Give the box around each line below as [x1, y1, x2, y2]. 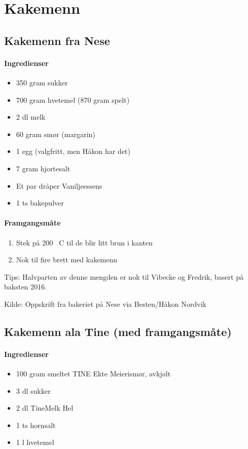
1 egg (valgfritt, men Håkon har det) [16, 146, 131, 156]
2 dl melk [16, 111, 45, 122]
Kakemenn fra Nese [4, 32, 110, 48]
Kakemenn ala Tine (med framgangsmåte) [4, 323, 232, 339]
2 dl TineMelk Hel [16, 402, 73, 413]
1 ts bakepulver [16, 197, 64, 208]
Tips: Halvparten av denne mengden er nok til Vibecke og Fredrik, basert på [4, 271, 244, 282]
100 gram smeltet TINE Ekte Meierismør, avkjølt [16, 368, 171, 379]
